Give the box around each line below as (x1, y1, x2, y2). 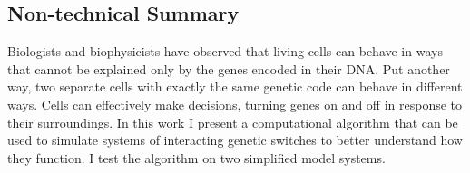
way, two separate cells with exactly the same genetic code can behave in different (7, 77, 463, 96)
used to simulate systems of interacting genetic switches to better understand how (7, 130, 463, 149)
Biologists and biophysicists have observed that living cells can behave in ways (7, 42, 443, 61)
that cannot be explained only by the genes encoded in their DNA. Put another (7, 59, 450, 78)
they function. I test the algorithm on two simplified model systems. (7, 148, 386, 167)
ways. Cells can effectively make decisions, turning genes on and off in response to (7, 94, 463, 113)
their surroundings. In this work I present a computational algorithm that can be (7, 112, 458, 131)
